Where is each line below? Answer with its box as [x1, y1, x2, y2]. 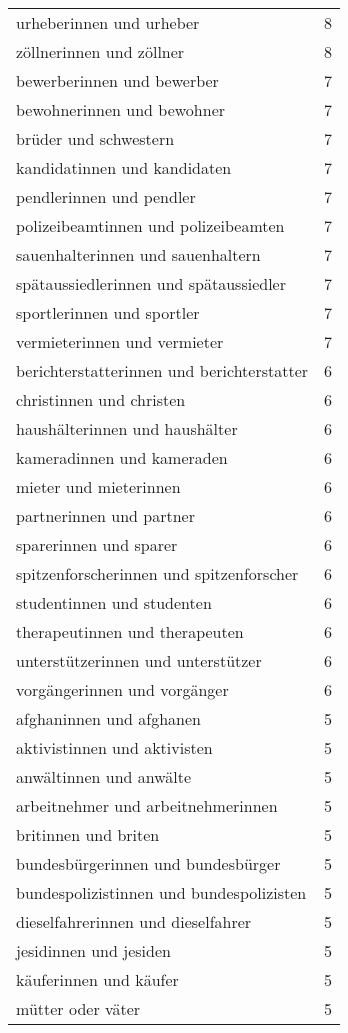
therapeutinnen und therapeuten [16, 620, 244, 643]
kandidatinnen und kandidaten [16, 156, 232, 179]
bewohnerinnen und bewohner [16, 98, 226, 121]
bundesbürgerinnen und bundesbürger [16, 852, 281, 875]
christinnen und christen [16, 388, 186, 411]
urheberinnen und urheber [16, 11, 200, 34]
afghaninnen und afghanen [16, 707, 201, 730]
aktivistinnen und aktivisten [16, 736, 213, 759]
